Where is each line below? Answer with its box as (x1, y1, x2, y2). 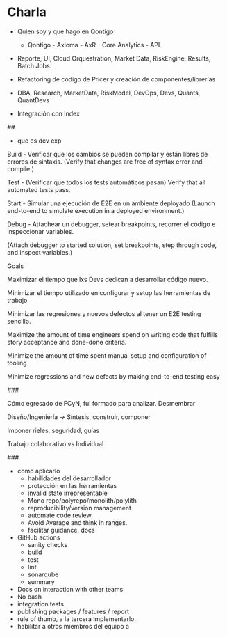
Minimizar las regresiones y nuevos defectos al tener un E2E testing (7, 309, 201, 317)
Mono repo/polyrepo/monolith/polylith (27, 496, 137, 505)
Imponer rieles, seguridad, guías (7, 426, 100, 434)
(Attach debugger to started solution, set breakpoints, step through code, (7, 241, 217, 249)
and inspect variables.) (7, 248, 73, 256)
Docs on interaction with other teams (17, 585, 124, 593)
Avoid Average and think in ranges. (27, 518, 128, 526)
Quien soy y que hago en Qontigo (17, 27, 114, 36)
